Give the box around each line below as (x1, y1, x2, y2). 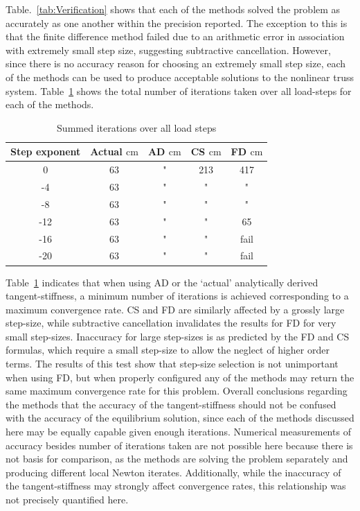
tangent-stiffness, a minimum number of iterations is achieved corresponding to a (6, 288, 349, 303)
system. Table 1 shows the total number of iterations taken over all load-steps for (6, 83, 352, 98)
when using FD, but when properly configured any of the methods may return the (6, 370, 354, 384)
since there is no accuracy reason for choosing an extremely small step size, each (6, 56, 346, 71)
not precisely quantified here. (6, 492, 129, 506)
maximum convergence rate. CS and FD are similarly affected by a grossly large (6, 302, 345, 316)
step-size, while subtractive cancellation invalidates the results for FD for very (6, 315, 336, 330)
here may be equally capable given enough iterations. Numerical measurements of (6, 424, 351, 439)
